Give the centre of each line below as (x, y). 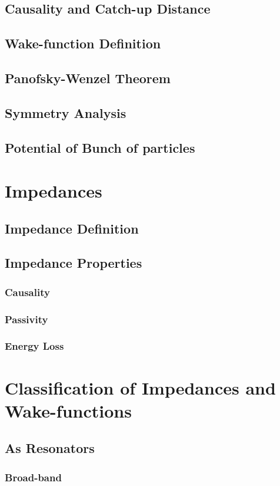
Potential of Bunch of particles (100, 147)
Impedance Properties (74, 263)
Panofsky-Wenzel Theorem (88, 78)
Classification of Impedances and (140, 387)
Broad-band (33, 477)
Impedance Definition (72, 228)
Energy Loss (34, 346)
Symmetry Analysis (66, 112)
